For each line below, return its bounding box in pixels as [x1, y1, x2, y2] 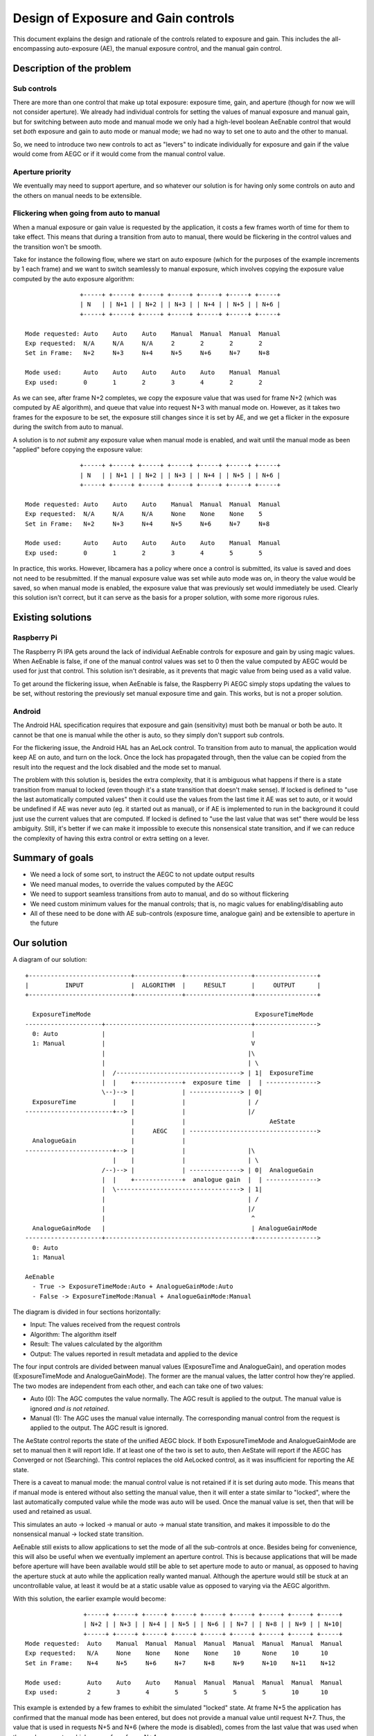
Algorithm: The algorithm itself [30, 1330, 117, 1338]
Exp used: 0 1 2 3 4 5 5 [25, 549, 262, 557]
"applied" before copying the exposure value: [12, 445, 143, 453]
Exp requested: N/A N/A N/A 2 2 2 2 [25, 340, 262, 347]
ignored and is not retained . [30, 1404, 110, 1412]
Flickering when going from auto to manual [12, 208, 161, 218]
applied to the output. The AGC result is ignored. [30, 1424, 169, 1432]
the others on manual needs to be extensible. [12, 191, 142, 199]
